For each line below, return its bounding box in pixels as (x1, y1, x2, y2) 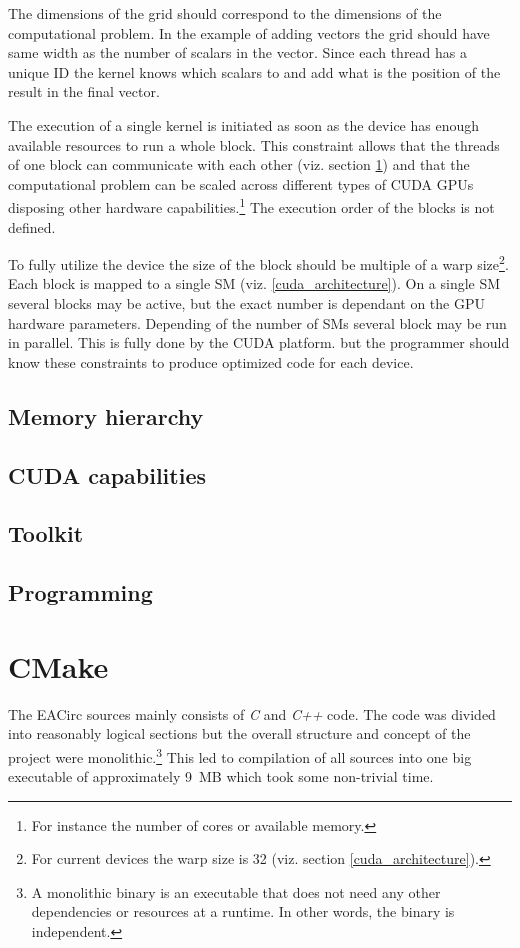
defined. (8, 216, 56, 237)
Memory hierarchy (8, 400, 204, 431)
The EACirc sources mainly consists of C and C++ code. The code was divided (8, 703, 496, 724)
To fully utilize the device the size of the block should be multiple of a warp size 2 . (8, 251, 509, 274)
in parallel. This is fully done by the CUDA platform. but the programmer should (8, 332, 510, 353)
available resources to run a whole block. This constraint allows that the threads (8, 134, 500, 155)
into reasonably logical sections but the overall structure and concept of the (8, 723, 471, 744)
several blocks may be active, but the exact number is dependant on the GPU (8, 293, 485, 314)
